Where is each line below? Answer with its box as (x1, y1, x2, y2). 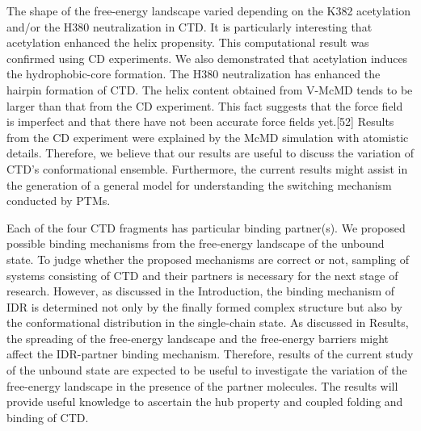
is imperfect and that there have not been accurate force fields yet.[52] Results (6, 113, 394, 130)
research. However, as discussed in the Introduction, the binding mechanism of (6, 282, 395, 299)
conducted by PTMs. (6, 192, 111, 209)
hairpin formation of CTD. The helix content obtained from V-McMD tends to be (6, 81, 413, 98)
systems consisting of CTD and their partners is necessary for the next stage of (6, 266, 398, 283)
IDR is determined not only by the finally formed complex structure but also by (6, 298, 403, 315)
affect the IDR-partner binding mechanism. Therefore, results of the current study (6, 345, 414, 362)
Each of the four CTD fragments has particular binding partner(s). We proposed (6, 219, 406, 236)
